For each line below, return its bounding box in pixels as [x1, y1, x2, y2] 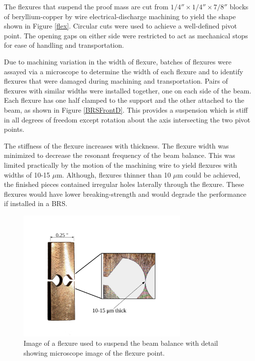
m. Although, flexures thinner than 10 [56, 169, 171, 180]
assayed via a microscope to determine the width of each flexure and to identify [4, 66, 243, 76]
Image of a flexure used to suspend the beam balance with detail [24, 338, 218, 348]
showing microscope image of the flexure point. [24, 347, 165, 358]
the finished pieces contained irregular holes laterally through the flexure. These [4, 179, 244, 189]
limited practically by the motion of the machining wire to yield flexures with [4, 159, 237, 170]
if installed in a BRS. [4, 198, 67, 209]
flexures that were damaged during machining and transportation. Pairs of [4, 76, 228, 86]
